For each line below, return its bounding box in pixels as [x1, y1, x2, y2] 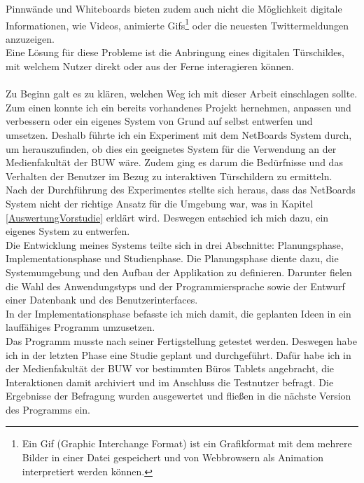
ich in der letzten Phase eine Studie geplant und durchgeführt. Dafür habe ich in [6, 347, 351, 362]
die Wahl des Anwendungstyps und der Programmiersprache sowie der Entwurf [6, 278, 345, 293]
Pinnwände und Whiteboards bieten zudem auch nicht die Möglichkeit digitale [6, 1, 342, 15]
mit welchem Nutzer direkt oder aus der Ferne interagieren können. [6, 59, 294, 74]
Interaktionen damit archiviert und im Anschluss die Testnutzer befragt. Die [6, 374, 334, 389]
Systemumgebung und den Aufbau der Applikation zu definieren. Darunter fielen [6, 264, 352, 279]
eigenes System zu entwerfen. [6, 224, 130, 238]
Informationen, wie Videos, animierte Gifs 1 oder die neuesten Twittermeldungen [6, 15, 349, 32]
